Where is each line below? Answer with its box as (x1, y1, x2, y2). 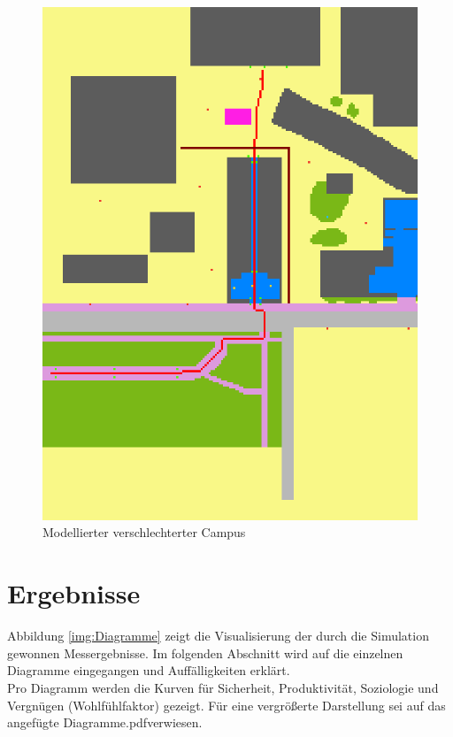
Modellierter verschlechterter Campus (42, 523, 246, 541)
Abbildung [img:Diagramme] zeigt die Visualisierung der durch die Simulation (7, 626, 429, 645)
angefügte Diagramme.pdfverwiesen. (7, 713, 203, 732)
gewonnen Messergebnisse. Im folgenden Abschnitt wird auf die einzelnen (7, 643, 403, 662)
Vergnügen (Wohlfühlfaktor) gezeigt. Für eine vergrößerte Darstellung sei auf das (7, 695, 446, 714)
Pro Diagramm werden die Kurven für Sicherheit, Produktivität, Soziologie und (7, 678, 439, 696)
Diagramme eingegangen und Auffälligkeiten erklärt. (7, 661, 290, 679)
